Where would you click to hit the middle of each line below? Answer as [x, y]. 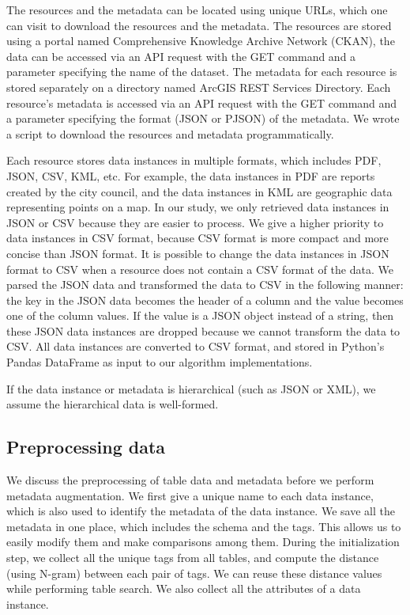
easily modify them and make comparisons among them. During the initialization [203, 542]
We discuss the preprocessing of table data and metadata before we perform [190, 480]
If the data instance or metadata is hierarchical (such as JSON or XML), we [191, 388]
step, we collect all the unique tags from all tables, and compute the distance [193, 558]
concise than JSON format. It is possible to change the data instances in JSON [198, 253]
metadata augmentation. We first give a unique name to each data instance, [190, 495]
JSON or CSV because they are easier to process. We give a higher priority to [195, 222]
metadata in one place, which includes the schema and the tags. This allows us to [204, 526]
